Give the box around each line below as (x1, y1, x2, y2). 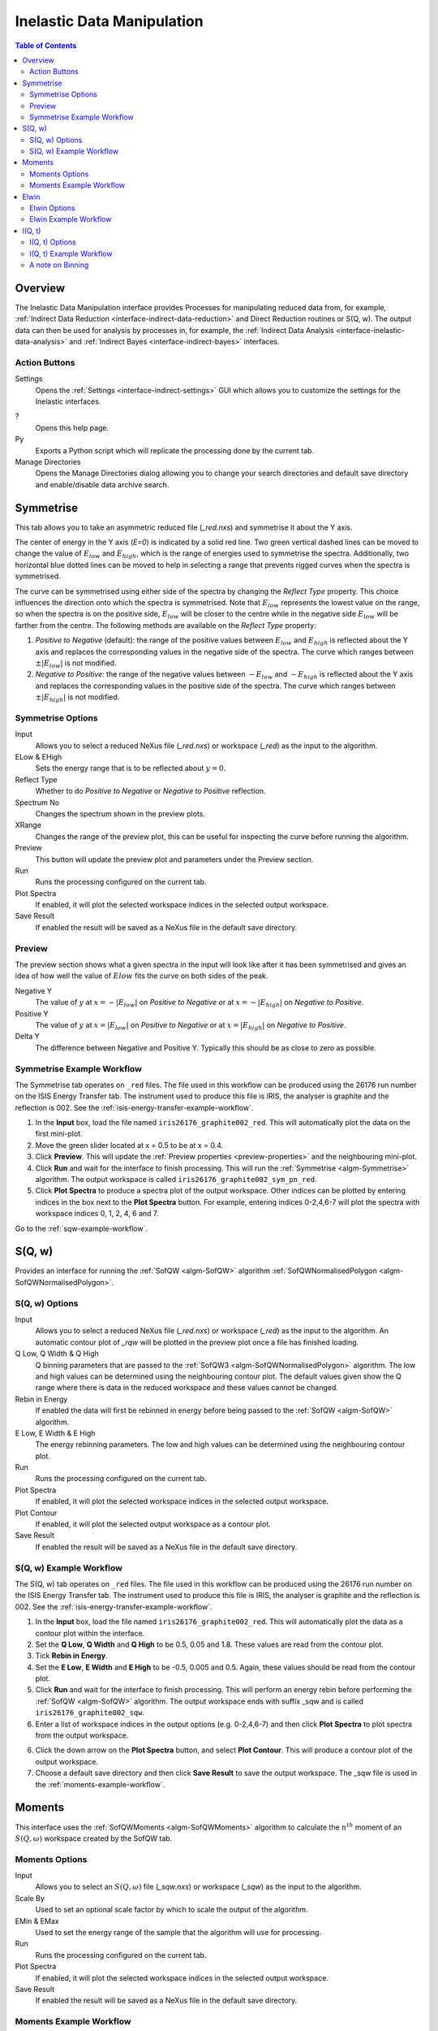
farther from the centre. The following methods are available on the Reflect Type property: (15, 620, 316, 630)
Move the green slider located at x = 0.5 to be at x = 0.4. (35, 1140, 224, 1150)
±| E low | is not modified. (35, 658, 117, 669)
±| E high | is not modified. (35, 692, 120, 704)
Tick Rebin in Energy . (35, 1651, 109, 1661)
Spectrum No (15, 797, 60, 808)
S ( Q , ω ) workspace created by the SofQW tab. (15, 1833, 173, 1843)
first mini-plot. (35, 1129, 83, 1139)
